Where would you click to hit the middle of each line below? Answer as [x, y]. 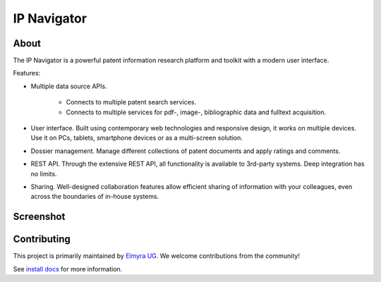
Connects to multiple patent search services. [131, 102]
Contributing [42, 239]
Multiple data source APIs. [69, 86]
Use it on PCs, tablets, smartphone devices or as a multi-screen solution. [137, 138]
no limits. [44, 173]
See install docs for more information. [68, 269]
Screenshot [39, 217]
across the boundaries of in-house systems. [95, 197]
